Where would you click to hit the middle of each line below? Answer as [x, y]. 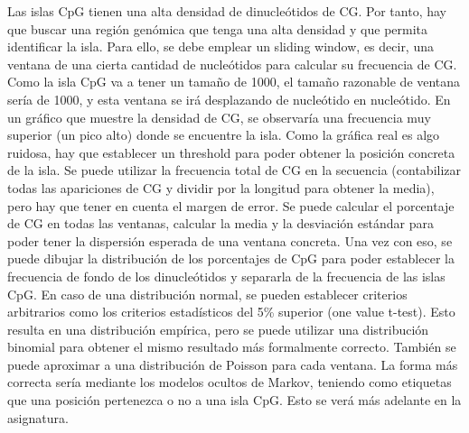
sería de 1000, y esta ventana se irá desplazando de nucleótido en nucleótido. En [229, 99]
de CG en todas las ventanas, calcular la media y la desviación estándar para [220, 223]
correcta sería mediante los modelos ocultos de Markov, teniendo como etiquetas [230, 382]
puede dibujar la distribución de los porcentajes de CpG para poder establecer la [231, 258]
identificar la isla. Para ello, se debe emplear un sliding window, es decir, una [220, 46]
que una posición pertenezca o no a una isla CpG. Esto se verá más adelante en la [234, 400]
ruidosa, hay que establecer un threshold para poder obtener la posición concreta [231, 152]
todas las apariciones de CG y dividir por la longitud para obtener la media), [221, 187]
